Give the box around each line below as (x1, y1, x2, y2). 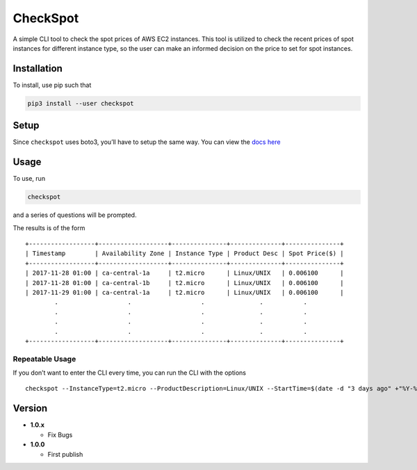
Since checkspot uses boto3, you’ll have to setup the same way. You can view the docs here (13, 138, 281, 146)
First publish (47, 450, 83, 458)
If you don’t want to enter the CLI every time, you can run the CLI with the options (13, 368, 247, 377)
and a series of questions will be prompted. (13, 211, 137, 219)
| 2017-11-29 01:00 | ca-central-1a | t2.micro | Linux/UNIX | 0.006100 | (25, 289, 344, 296)
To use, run (13, 175, 45, 183)
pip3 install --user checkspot (27, 99, 135, 107)
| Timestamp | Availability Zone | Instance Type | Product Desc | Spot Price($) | (25, 250, 344, 257)
